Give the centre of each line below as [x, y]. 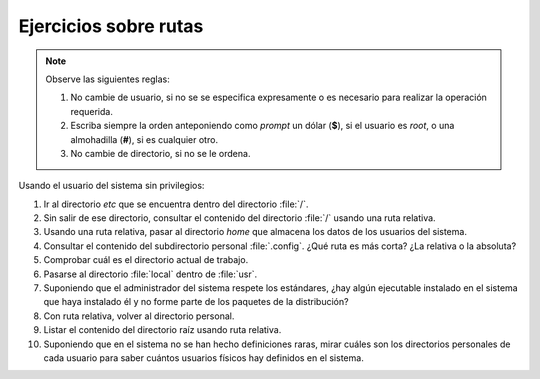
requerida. [92, 111]
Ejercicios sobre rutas [111, 26]
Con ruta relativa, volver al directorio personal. [139, 316]
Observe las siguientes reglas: [107, 79]
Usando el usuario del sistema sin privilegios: [111, 186]
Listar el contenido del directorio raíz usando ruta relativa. [162, 330]
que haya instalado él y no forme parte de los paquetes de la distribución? [196, 302]
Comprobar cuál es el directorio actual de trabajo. [146, 260]
